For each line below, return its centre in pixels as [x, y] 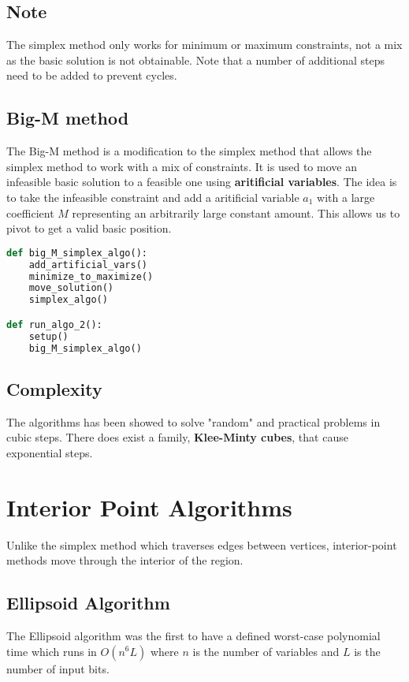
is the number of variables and [266, 651]
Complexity [54, 388]
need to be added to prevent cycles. [92, 75]
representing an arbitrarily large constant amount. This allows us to [236, 212]
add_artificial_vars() [88, 265]
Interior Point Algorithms [149, 507]
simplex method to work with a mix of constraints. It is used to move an [182, 166]
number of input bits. [58, 668]
